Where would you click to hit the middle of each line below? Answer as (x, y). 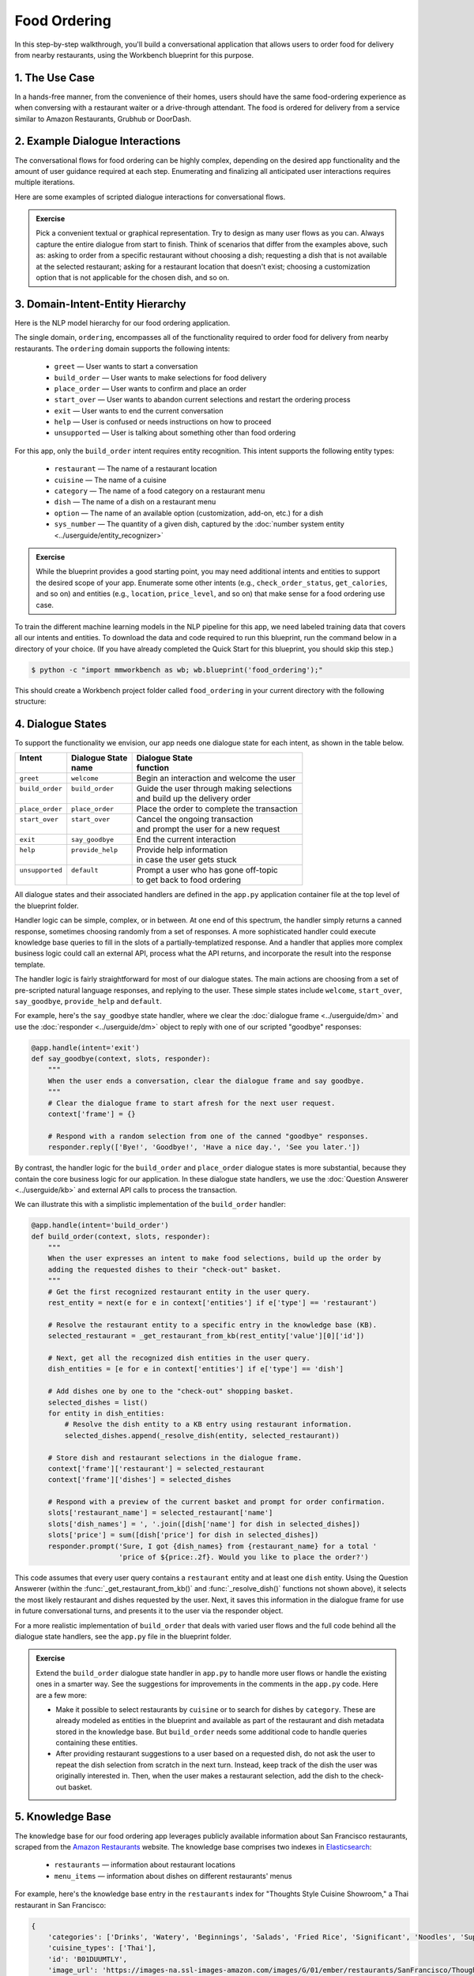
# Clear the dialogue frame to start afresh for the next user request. (192, 1103)
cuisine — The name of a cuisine (110, 480)
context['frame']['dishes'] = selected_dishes (140, 1480)
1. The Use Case (55, 78)
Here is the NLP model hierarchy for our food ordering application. (122, 322)
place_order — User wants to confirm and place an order (150, 388)
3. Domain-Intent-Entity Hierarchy (100, 304)
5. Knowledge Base (63, 1817)
